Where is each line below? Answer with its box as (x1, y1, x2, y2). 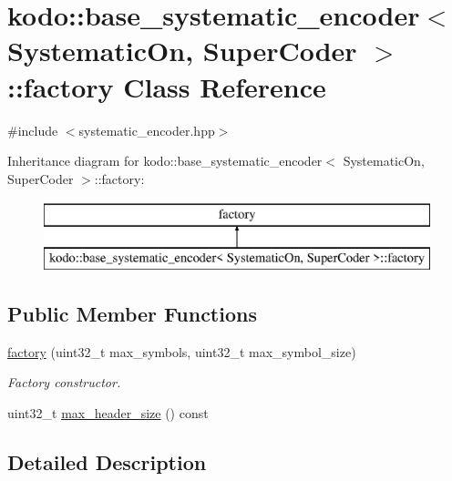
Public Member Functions (7, 299, 257, 327)
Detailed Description (7, 447, 207, 476)
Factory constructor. (7, 373, 121, 392)
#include (7, 120, 58, 139)
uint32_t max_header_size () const (7, 403, 209, 422)
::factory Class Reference (7, 67, 326, 105)
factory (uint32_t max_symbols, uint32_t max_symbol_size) (7, 342, 356, 361)
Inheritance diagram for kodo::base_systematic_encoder (7, 151, 323, 170)
